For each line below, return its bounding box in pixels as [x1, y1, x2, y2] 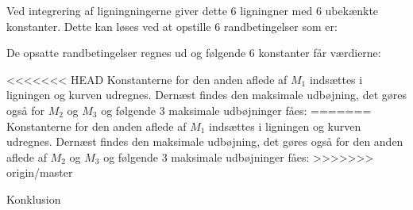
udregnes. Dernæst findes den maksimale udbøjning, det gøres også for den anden [6, 133, 403, 150]
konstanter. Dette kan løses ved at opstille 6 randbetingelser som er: [6, 17, 338, 34]
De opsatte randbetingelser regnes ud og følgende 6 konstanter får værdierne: [6, 44, 381, 61]
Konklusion [6, 190, 61, 207]
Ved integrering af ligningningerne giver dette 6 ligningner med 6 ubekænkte [6, 2, 379, 18]
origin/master [6, 164, 73, 181]
